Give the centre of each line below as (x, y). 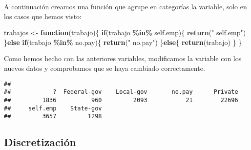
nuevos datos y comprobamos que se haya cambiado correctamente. (105, 68)
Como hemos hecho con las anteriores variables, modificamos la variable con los (123, 58)
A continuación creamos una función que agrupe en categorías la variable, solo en (125, 6)
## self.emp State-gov (53, 108)
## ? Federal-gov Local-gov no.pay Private (121, 92)
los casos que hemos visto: (43, 16)
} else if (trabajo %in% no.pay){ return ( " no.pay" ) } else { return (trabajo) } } (123, 42)
